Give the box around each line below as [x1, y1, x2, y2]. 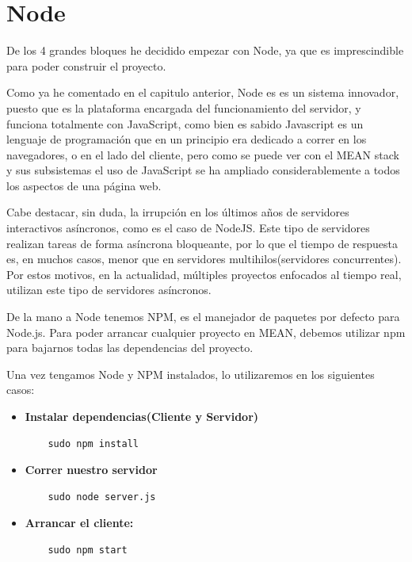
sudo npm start [48, 544, 128, 556]
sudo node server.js [48, 491, 156, 503]
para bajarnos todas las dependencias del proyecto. [6, 339, 254, 356]
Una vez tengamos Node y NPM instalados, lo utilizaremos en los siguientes [6, 365, 375, 382]
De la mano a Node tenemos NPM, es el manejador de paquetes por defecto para [6, 308, 400, 325]
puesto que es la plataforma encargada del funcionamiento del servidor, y [6, 99, 361, 116]
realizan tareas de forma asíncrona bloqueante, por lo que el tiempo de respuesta [6, 235, 399, 251]
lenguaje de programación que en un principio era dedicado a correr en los [6, 131, 367, 147]
